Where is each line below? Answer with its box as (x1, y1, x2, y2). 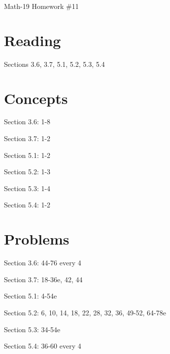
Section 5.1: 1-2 (4, 150, 51, 160)
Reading (4, 30, 61, 50)
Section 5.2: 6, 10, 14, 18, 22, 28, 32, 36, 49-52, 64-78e (4, 307, 166, 317)
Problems (4, 229, 69, 249)
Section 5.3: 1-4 (4, 183, 51, 193)
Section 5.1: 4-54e (4, 291, 57, 301)
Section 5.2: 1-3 (4, 166, 51, 177)
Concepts (4, 88, 68, 108)
